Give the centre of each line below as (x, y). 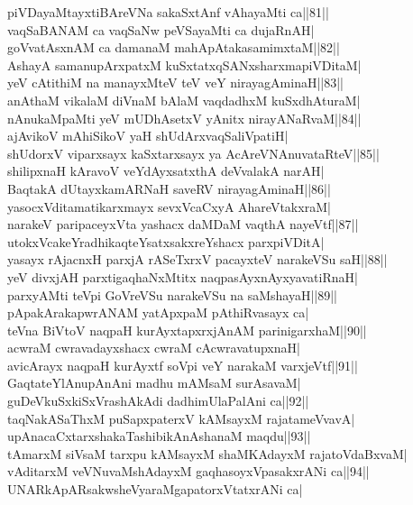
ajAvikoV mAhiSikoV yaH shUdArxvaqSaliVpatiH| (148, 136)
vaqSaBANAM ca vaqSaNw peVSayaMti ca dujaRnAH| (161, 29)
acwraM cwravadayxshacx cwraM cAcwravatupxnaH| (154, 348)
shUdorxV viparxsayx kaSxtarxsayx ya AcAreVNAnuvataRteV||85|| (193, 153)
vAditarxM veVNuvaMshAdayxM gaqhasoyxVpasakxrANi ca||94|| (188, 471)
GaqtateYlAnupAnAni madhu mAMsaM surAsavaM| (154, 383)
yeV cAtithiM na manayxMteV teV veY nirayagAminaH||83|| (176, 83)
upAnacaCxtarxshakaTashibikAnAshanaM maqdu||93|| (159, 436)
